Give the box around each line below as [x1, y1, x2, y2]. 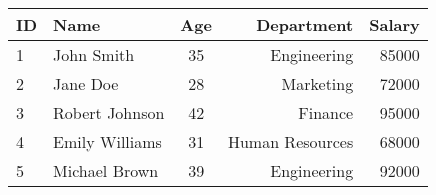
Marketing [281, 72, 354, 95]
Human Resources [227, 130, 354, 153]
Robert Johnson [53, 101, 165, 124]
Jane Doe [53, 72, 119, 95]
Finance [298, 101, 354, 124]
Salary [369, 13, 420, 36]
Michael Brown [53, 159, 159, 182]
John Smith [53, 43, 135, 66]
